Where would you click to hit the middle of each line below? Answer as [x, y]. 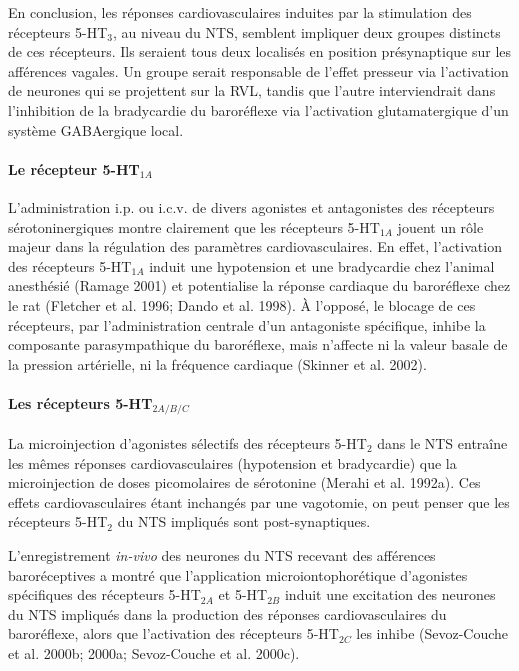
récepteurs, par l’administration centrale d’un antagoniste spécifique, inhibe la [247, 324]
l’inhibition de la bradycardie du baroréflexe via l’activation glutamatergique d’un [258, 109]
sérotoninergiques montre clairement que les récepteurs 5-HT [194, 226]
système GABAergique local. [96, 129]
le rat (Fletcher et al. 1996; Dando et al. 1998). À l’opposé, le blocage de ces [242, 304]
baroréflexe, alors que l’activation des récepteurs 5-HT [173, 633]
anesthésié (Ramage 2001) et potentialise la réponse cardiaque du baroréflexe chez [259, 285]
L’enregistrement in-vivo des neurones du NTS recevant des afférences [222, 554]
